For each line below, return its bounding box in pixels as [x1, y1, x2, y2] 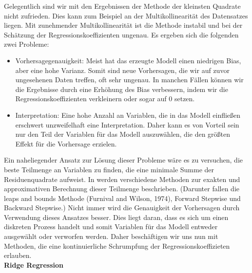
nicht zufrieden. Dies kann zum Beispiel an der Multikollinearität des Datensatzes [4, 10, 248, 20]
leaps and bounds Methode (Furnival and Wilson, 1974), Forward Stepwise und [4, 193, 241, 203]
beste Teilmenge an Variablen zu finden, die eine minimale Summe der [4, 164, 214, 174]
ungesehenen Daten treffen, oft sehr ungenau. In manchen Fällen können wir [15, 74, 244, 85]
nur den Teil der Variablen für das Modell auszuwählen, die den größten [15, 129, 231, 139]
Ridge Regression [4, 259, 63, 270]
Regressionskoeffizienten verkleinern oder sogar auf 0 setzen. [15, 93, 195, 104]
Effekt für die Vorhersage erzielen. [15, 138, 117, 148]
